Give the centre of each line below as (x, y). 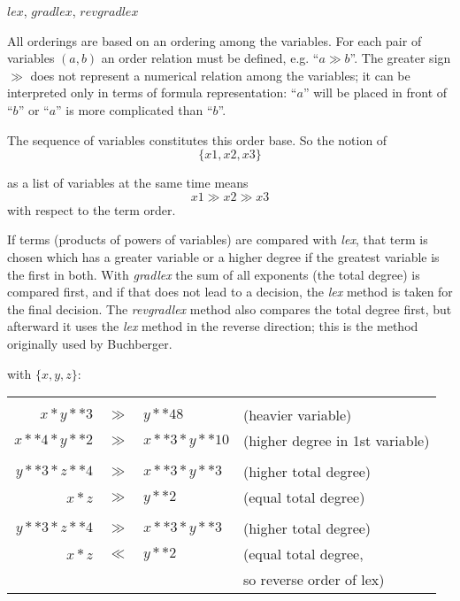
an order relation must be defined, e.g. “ (210, 58)
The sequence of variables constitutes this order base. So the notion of (197, 139)
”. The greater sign (400, 58)
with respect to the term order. (92, 209)
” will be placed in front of (375, 92)
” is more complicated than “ (134, 109)
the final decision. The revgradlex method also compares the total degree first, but (230, 308)
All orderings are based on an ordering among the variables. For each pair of (215, 40)
